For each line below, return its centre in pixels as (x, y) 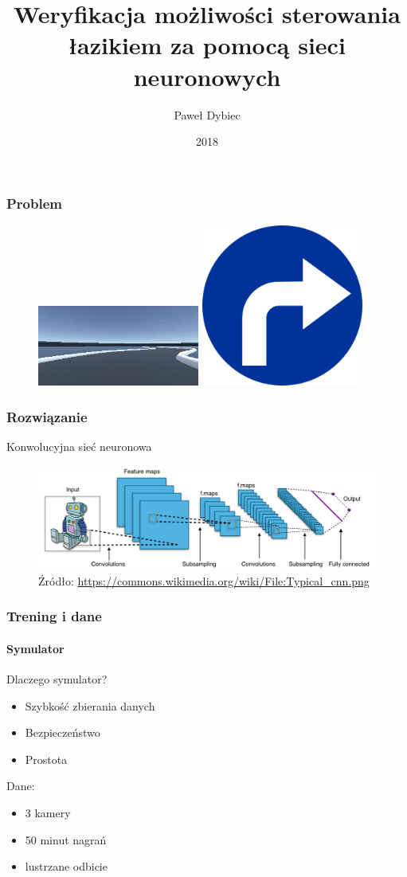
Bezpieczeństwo (63, 732)
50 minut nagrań (66, 839)
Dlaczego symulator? (57, 679)
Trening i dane (54, 616)
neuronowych (207, 76)
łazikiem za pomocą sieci (207, 45)
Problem (34, 203)
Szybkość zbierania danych (90, 705)
